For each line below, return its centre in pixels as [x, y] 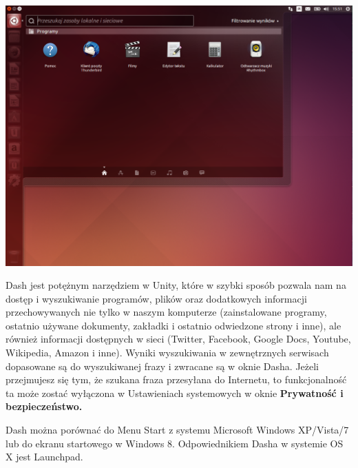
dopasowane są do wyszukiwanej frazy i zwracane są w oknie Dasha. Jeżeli [162, 366]
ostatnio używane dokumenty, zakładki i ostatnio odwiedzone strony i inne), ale [173, 325]
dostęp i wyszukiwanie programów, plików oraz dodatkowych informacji [156, 298]
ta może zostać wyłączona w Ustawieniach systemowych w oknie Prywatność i [175, 393]
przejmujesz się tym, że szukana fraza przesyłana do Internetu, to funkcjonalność [176, 379]
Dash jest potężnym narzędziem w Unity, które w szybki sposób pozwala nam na [176, 285]
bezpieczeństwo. [44, 406]
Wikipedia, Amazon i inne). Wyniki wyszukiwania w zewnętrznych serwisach [167, 353]
